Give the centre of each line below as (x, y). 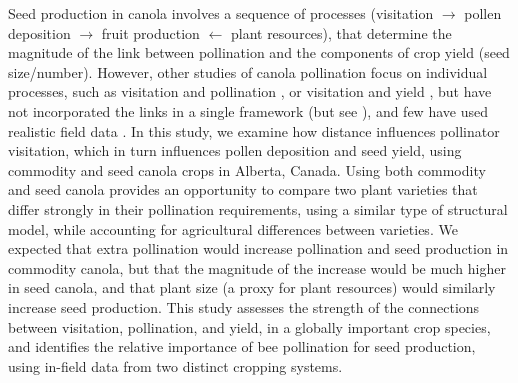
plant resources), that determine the (341, 32)
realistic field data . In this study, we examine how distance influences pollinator (254, 130)
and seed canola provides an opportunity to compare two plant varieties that (243, 189)
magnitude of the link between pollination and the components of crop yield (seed (259, 52)
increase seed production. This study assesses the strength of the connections (244, 306)
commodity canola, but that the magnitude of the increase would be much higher (257, 267)
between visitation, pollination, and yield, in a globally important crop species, (249, 326)
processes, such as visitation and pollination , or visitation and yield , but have (250, 91)
